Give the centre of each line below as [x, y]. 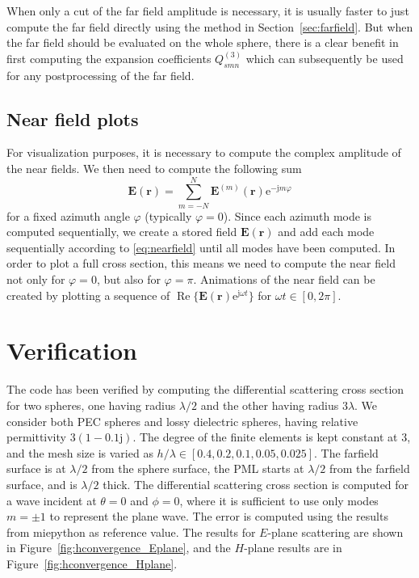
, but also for [128, 279]
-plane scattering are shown [335, 532]
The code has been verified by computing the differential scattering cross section [205, 389]
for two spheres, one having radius [91, 405]
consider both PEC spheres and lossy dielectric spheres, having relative [182, 421]
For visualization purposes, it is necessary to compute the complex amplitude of [204, 152]
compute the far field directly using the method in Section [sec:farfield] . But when [210, 26]
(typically [168, 215]
